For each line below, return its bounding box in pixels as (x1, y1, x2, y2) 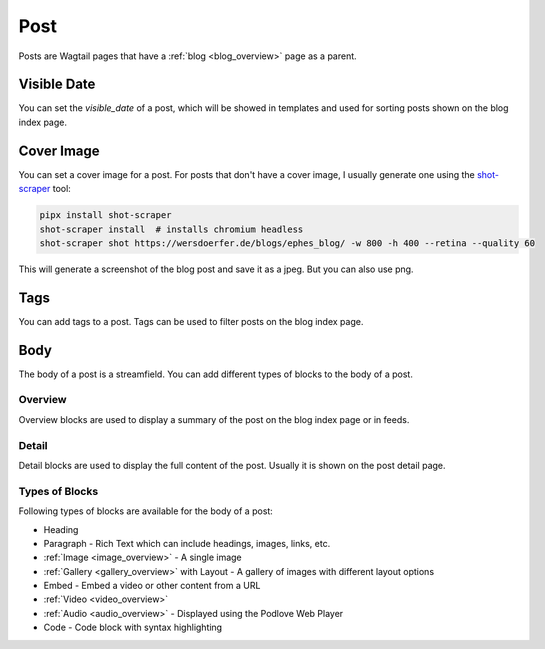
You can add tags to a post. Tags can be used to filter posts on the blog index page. (18, 315, 364, 327)
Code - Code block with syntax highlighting (43, 621, 223, 634)
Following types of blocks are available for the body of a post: (18, 505, 274, 517)
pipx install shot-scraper (39, 210, 172, 221)
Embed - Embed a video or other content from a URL (43, 580, 261, 592)
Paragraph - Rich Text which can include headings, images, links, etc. (43, 537, 331, 549)
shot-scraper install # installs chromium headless (39, 223, 304, 235)
